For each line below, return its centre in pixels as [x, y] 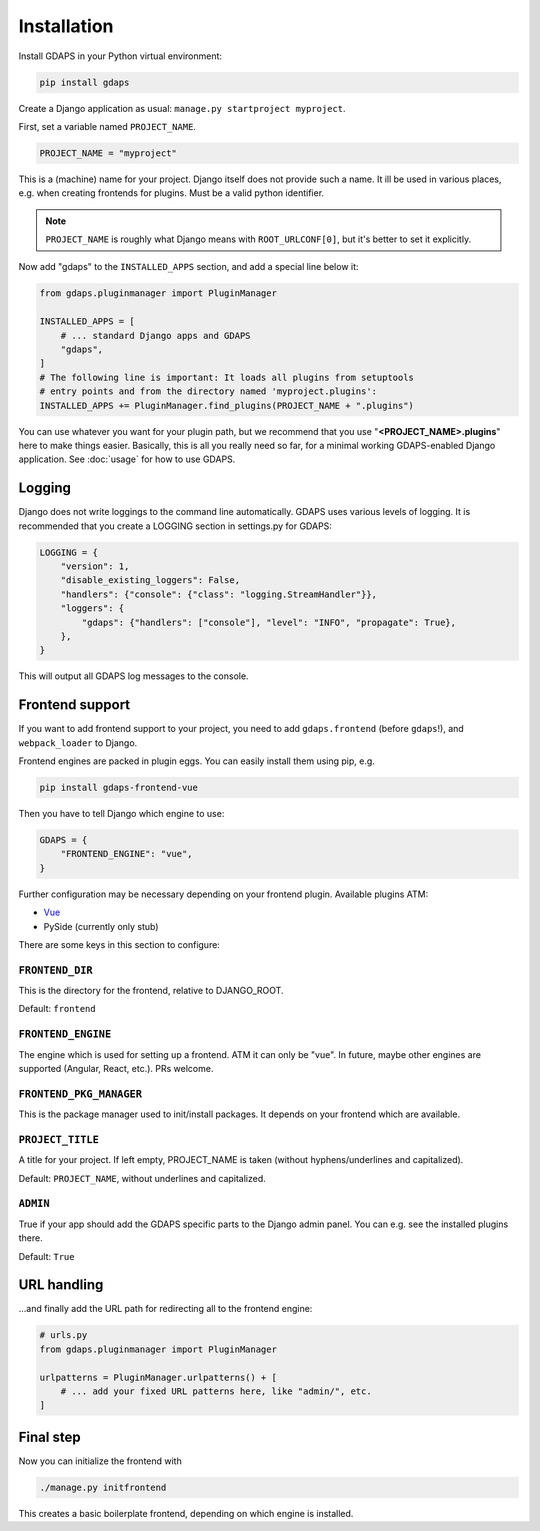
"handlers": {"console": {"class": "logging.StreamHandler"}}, [219, 594]
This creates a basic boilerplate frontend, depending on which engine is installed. [186, 1513]
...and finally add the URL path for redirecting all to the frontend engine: [165, 1309]
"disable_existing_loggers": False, [150, 580]
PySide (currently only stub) [101, 926]
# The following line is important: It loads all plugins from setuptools [227, 377]
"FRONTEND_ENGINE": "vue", [127, 854]
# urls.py [63, 1335]
